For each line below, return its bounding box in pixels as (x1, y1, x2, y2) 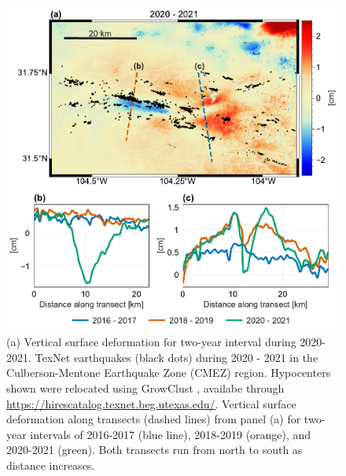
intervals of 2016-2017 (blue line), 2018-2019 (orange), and (30, 426, 311, 442)
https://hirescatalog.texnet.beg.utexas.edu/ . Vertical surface (6, 395, 296, 411)
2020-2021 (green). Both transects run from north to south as (6, 441, 303, 458)
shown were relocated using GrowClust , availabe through (6, 380, 285, 397)
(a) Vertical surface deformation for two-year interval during (6, 334, 296, 350)
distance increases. (6, 457, 95, 474)
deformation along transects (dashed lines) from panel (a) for (6, 411, 301, 427)
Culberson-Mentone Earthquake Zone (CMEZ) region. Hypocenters (6, 364, 331, 381)
